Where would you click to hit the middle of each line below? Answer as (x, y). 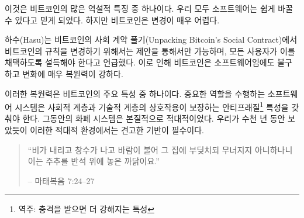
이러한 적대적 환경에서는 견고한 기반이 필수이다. (117, 130)
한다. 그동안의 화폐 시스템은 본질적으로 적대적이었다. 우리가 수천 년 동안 (154, 118)
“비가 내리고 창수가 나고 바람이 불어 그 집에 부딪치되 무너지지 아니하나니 (160, 149)
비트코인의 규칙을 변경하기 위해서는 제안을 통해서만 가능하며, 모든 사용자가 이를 (150, 51)
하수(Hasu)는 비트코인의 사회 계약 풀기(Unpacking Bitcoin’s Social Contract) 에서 (151, 39)
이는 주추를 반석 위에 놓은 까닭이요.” (94, 161)
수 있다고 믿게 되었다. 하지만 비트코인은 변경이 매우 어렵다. (112, 20)
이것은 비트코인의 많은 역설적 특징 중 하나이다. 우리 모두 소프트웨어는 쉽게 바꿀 (149, 8)
